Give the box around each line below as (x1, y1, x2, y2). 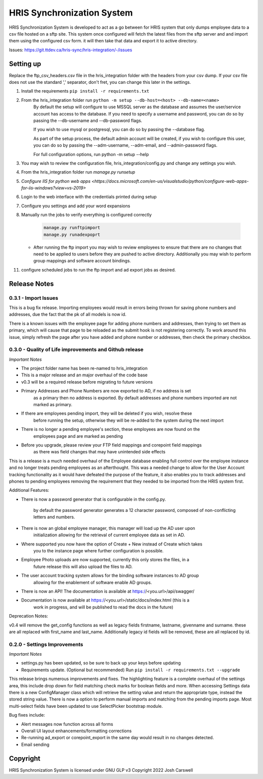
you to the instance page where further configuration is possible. (33, 548, 164, 554)
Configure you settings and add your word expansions (21, 203, 131, 209)
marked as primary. (33, 402, 73, 407)
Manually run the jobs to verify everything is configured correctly (21, 212, 152, 218)
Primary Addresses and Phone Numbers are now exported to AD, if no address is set (21, 388, 191, 394)
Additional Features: (9, 487, 50, 493)
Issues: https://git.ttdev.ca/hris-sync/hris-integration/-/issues (9, 47, 132, 53)
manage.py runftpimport (43, 225, 101, 231)
